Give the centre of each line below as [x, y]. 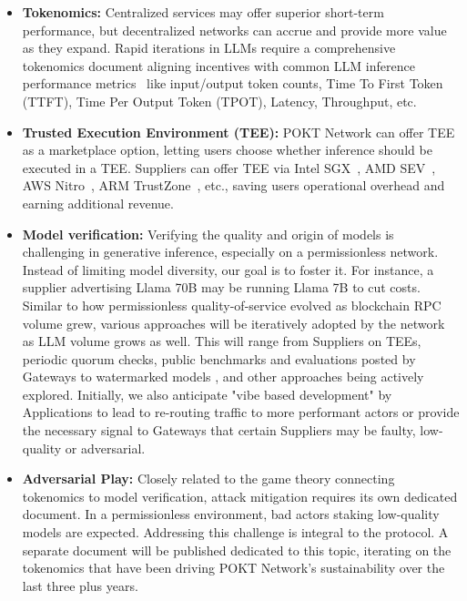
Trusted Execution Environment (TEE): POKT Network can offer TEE [239, 132]
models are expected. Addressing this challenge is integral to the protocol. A [235, 532]
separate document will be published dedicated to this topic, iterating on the [237, 550]
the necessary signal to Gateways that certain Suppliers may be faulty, [219, 430]
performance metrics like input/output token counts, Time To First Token [233, 83]
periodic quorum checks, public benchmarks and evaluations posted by [219, 358]
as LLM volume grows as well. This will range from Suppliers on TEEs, [222, 341]
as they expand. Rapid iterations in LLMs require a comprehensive [209, 48]
